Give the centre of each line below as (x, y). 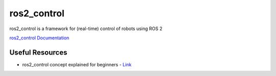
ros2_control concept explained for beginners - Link (77, 64)
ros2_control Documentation (39, 38)
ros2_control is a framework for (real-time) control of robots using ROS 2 (86, 29)
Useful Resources (38, 52)
